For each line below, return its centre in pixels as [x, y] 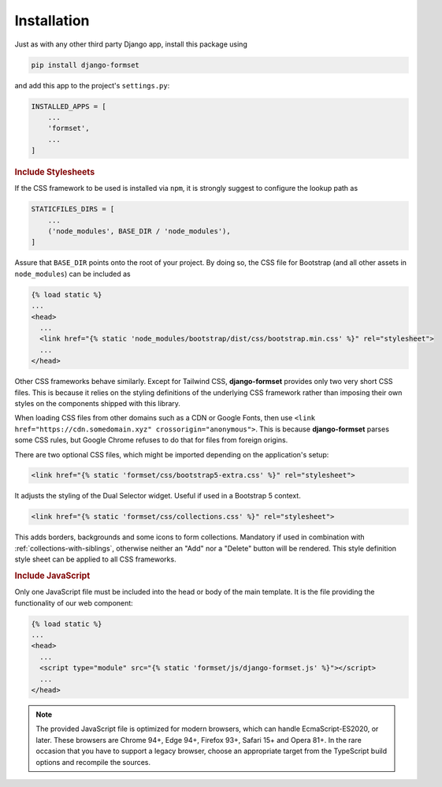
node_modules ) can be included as [72, 274]
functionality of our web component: [74, 602]
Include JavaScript [52, 576]
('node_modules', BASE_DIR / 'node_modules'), [139, 231]
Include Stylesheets [55, 172]
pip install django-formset [85, 65]
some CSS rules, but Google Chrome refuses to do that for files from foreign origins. [151, 440]
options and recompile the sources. [93, 762]
